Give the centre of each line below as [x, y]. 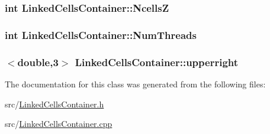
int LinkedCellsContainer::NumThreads [101, 35]
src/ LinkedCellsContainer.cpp [59, 124]
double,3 [38, 62]
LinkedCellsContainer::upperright [157, 62]
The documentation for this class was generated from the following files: [135, 84]
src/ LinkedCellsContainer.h [54, 104]
